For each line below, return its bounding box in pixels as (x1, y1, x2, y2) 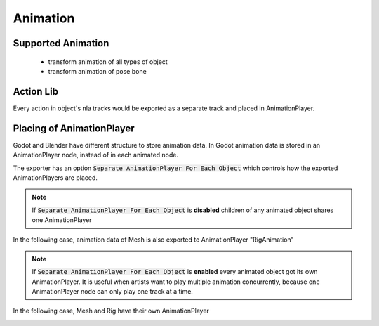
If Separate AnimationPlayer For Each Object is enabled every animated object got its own (32, 268, 318, 276)
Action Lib (13, 85, 59, 98)
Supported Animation (13, 37, 109, 49)
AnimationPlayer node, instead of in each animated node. (13, 151, 179, 159)
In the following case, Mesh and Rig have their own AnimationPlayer (13, 306, 210, 315)
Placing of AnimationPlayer (13, 122, 135, 134)
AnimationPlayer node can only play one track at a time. (32, 287, 193, 296)
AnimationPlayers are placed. (13, 173, 98, 182)
